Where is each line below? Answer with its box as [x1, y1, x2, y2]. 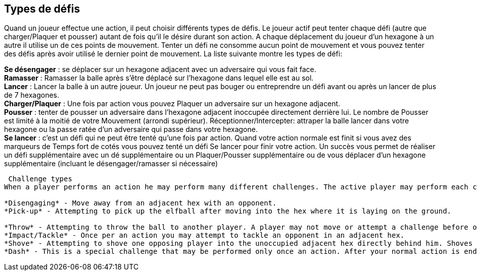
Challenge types [8, 175, 72, 183]
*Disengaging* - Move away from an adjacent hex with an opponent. [4, 199, 277, 208]
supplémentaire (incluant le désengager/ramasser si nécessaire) [4, 159, 218, 168]
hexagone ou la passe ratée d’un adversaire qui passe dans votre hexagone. [4, 125, 258, 134]
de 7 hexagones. [4, 91, 59, 100]
